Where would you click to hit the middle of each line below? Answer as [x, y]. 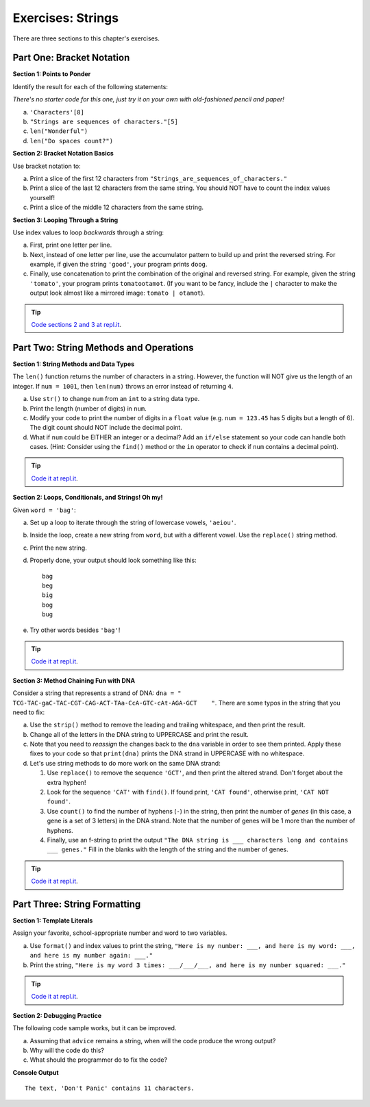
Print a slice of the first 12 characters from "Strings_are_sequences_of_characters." [159, 178]
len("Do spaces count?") [71, 141]
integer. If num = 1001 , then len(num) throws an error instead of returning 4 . [123, 386]
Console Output [36, 1072]
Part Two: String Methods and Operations [103, 347]
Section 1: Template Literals [53, 921]
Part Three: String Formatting [77, 904]
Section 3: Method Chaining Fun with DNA [74, 680]
